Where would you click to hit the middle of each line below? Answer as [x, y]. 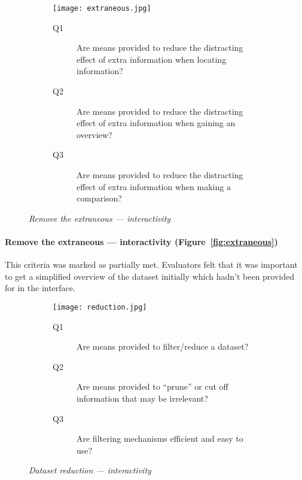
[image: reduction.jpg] [100, 307]
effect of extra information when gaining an [156, 123]
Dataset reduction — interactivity [90, 470]
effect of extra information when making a [154, 186]
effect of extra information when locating [152, 59]
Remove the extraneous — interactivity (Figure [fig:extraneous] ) [141, 241]
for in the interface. [40, 288]
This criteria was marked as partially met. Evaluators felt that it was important [151, 265]
